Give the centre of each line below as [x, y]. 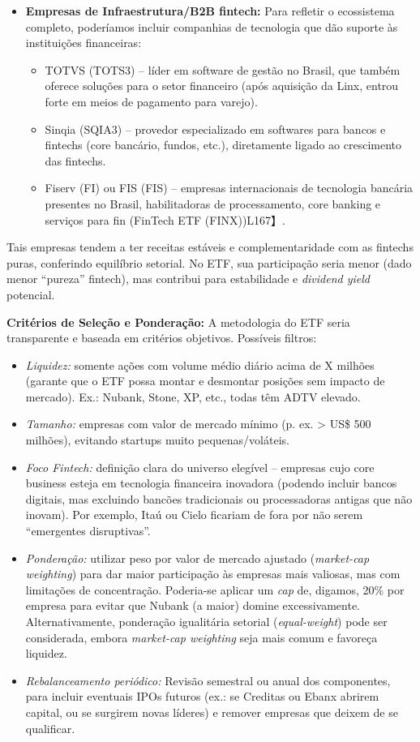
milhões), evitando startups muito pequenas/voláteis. [157, 440]
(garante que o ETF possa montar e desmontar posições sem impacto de [205, 381]
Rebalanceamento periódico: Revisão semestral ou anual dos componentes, [208, 680]
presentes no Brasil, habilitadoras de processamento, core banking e [213, 203]
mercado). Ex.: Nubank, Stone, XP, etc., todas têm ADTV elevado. [193, 396]
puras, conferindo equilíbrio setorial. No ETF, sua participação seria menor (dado [209, 262]
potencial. [31, 294]
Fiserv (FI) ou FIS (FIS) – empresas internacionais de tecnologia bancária [229, 188]
